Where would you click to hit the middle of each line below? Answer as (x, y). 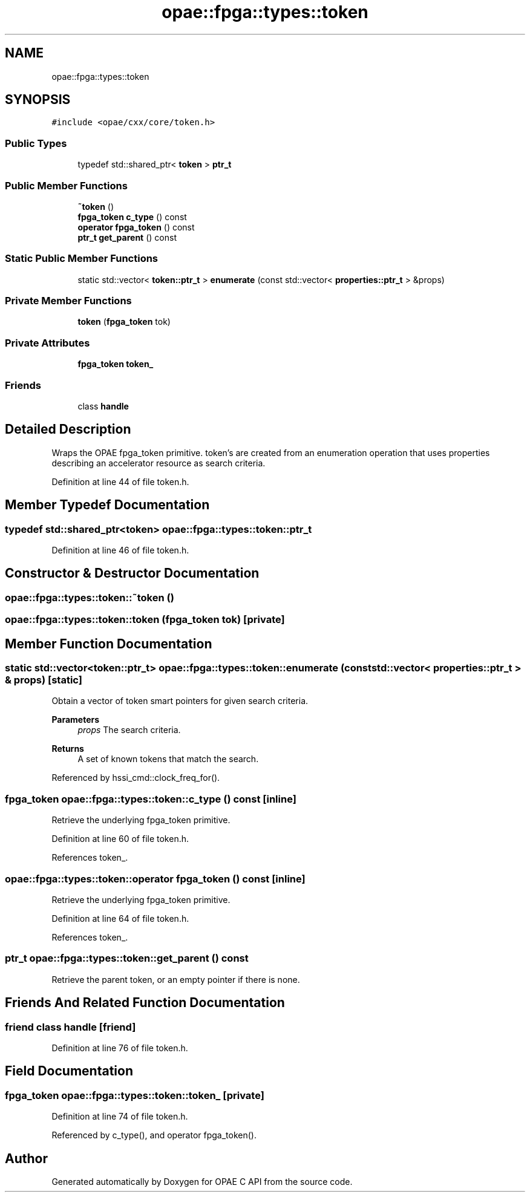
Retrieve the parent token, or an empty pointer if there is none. (176, 979)
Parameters (76, 720)
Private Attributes (47, 343)
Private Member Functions (68, 301)
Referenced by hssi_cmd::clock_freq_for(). (136, 778)
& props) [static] (44, 680)
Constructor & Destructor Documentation (132, 573)
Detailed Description (68, 429)
